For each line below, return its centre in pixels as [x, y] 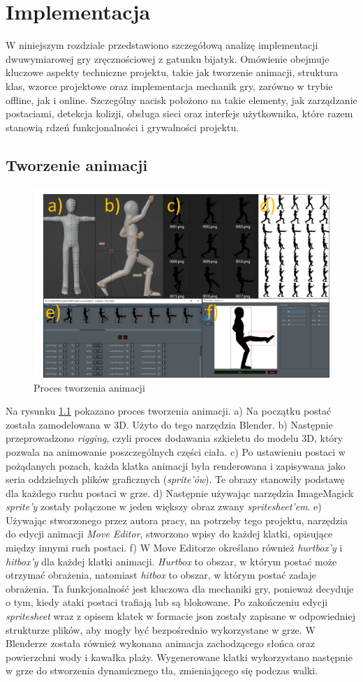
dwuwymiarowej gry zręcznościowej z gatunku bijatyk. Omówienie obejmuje [168, 58]
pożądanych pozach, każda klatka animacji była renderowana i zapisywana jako [176, 465]
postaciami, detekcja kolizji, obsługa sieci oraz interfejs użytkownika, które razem [179, 113]
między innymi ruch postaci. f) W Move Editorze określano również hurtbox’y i [174, 548]
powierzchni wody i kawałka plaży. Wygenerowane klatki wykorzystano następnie [179, 657]
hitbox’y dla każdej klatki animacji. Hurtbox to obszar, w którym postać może [171, 561]
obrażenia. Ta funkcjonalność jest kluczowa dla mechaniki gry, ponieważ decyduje [180, 588]
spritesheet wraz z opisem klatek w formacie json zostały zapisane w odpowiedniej [180, 616]
